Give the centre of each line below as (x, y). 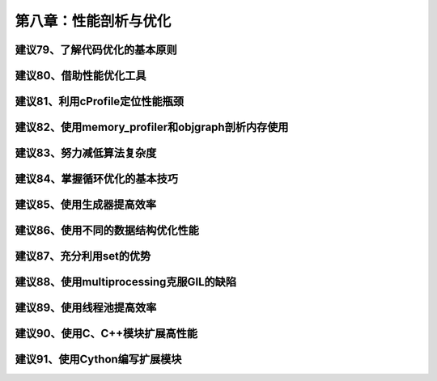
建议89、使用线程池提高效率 (86, 308)
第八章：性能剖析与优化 (93, 21)
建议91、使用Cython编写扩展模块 (98, 360)
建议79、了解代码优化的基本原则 (96, 50)
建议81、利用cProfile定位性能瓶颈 (100, 102)
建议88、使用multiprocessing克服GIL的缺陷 (126, 282)
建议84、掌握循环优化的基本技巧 (96, 179)
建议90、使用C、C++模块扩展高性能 (106, 334)
